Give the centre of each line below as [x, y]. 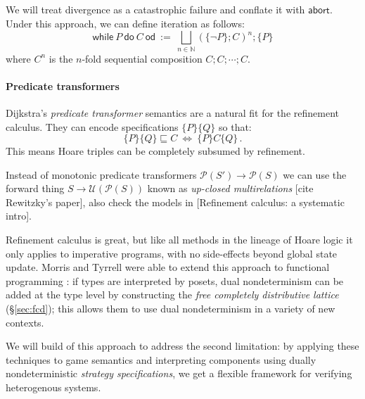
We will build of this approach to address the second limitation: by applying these [182, 346]
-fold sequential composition [142, 58]
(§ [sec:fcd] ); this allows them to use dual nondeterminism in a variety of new [171, 309]
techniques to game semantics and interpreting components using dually [161, 359]
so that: [235, 126]
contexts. [25, 322]
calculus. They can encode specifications [92, 126]
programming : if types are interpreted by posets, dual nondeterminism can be [175, 280]
